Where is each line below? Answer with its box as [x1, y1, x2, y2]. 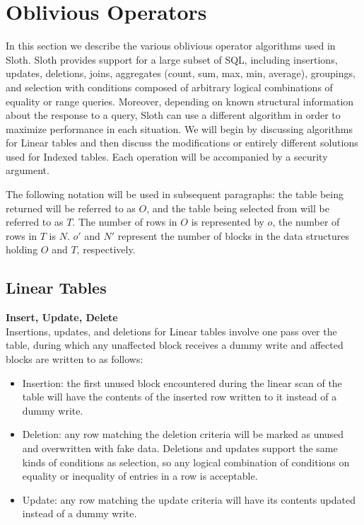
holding [6, 242, 38, 257]
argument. [6, 163, 49, 178]
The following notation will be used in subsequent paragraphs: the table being [6, 187, 344, 202]
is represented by [191, 214, 264, 229]
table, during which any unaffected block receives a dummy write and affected [6, 337, 344, 352]
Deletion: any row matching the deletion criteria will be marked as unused [22, 427, 344, 442]
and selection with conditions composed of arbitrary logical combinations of [6, 79, 333, 94]
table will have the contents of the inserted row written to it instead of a [22, 389, 337, 404]
